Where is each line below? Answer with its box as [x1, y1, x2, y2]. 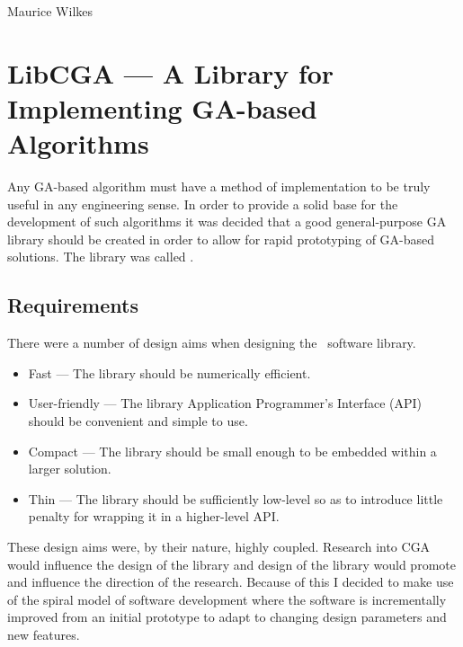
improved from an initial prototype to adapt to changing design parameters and [7, 607, 447, 626]
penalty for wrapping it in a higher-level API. [28, 507, 280, 526]
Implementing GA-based [7, 89, 317, 126]
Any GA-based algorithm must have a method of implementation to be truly [7, 177, 431, 196]
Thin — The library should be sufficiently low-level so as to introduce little [28, 489, 443, 508]
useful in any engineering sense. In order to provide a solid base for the [7, 194, 398, 213]
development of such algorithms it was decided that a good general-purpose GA [7, 212, 447, 231]
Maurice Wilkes [7, 2, 93, 20]
